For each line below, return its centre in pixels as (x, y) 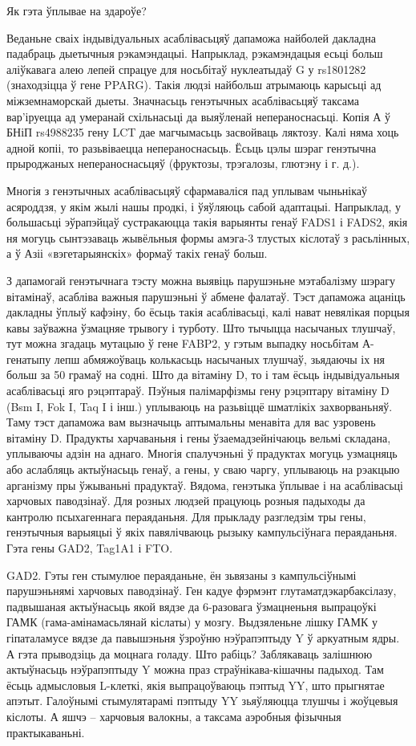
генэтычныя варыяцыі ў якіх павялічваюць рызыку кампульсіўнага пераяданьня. (202, 532)
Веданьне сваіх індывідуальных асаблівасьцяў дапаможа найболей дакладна (191, 37)
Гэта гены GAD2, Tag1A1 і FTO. (90, 548)
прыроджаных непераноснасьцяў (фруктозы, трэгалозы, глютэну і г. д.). (183, 163)
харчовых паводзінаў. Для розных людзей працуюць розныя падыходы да (186, 501)
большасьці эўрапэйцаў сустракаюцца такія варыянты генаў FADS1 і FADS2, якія (207, 222)
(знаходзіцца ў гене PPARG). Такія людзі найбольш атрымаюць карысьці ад (194, 85)
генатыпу (29, 359)
